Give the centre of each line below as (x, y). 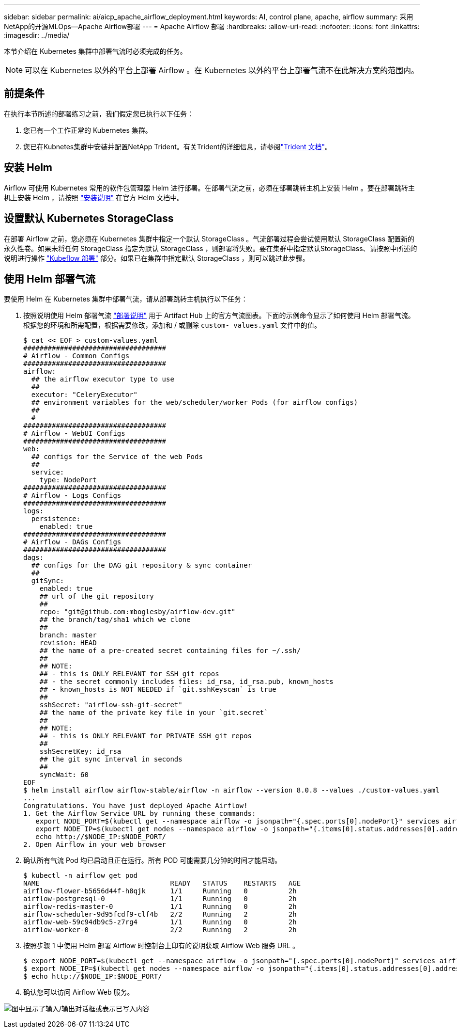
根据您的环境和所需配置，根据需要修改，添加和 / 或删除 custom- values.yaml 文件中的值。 (172, 325)
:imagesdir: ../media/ (37, 35)
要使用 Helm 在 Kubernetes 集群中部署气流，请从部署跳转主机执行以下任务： (126, 299)
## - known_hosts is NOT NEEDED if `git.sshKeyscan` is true (158, 690)
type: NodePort (68, 480)
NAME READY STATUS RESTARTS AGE (162, 883)
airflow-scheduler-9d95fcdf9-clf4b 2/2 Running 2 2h (160, 914)
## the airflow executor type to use (103, 379)
